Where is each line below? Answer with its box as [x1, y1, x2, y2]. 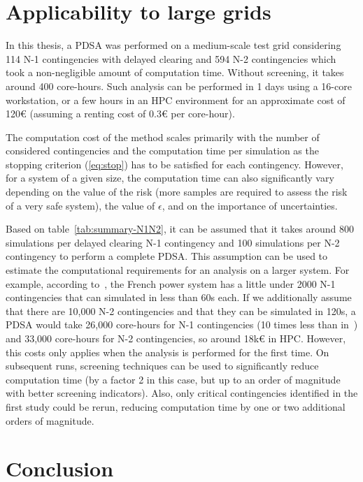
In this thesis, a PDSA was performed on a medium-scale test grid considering [6, 38, 341, 52]
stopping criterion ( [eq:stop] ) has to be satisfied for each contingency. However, [6, 156, 343, 171]
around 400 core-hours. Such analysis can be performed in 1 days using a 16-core [6, 78, 352, 93]
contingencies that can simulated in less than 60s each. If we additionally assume [6, 290, 352, 305]
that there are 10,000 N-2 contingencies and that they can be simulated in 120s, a [6, 303, 356, 318]
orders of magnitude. [6, 413, 94, 428]
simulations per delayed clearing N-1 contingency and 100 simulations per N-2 [6, 235, 340, 249]
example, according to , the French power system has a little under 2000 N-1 [6, 276, 336, 291]
